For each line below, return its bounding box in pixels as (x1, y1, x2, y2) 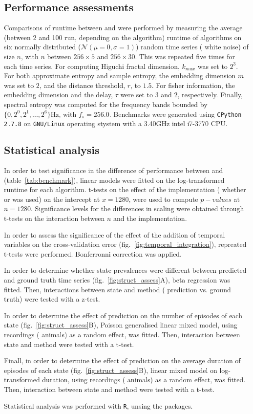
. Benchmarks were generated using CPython (109, 109, 242, 119)
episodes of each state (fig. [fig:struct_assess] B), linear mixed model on (4, 365, 217, 375)
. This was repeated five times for (135, 51, 235, 61)
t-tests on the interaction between (4, 213, 105, 223)
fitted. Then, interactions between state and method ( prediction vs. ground (4, 284, 231, 294)
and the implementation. (113, 213, 187, 223)
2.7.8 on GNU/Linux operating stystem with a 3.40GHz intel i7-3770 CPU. (4, 118, 228, 129)
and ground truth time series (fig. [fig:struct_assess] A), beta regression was (4, 275, 231, 284)
